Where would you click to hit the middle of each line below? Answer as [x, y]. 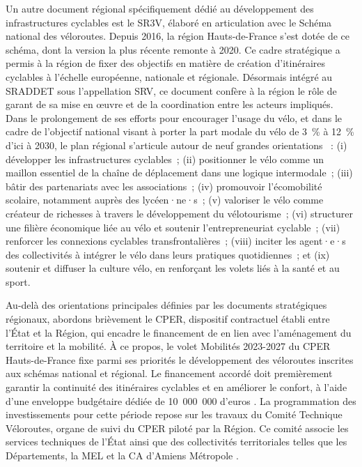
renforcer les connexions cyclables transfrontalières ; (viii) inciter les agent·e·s [176, 241]
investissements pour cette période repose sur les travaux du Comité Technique [174, 414]
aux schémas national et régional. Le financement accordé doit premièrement [169, 373]
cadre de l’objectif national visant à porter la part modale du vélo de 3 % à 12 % [180, 131]
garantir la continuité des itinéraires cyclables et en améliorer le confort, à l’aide [176, 387]
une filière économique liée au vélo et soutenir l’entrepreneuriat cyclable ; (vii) [173, 227]
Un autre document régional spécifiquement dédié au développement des [160, 8]
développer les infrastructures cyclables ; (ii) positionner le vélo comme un [165, 159]
